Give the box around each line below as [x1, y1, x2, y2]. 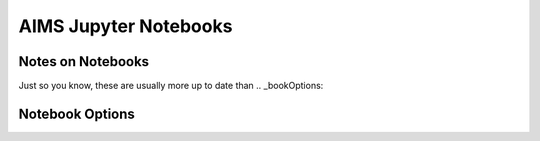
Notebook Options [18, 105, 135, 122]
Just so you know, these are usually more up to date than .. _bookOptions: [18, 80, 324, 92]
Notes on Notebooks [18, 53, 150, 70]
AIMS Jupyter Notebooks [18, 15, 233, 37]
